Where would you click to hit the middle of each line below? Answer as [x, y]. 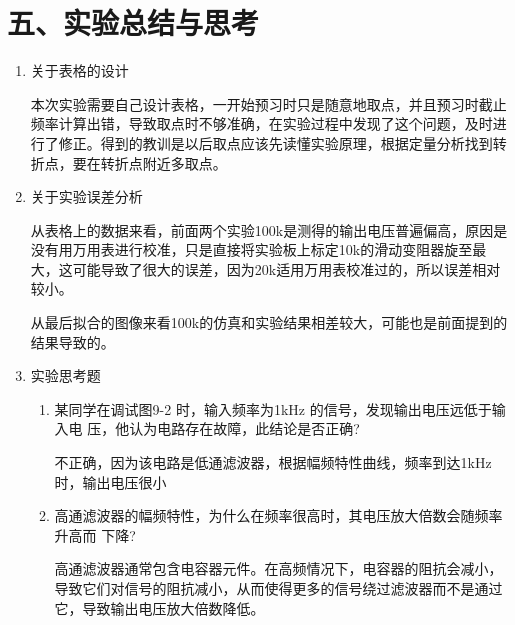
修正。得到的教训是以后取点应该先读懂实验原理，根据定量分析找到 [275, 142]
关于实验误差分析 [86, 196]
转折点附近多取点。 [163, 162]
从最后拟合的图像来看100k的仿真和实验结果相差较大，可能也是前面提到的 [269, 322]
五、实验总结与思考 [133, 22]
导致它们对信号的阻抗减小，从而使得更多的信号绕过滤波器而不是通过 [278, 588]
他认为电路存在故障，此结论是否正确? [237, 428]
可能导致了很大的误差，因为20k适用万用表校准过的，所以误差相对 [286, 268]
